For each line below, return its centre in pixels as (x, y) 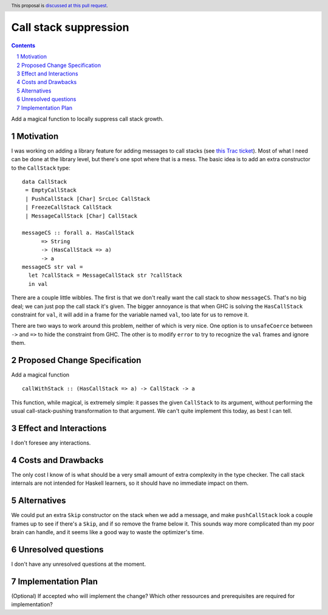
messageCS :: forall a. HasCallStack (78, 233)
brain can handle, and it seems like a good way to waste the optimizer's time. (108, 532)
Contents (23, 45)
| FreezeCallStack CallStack (69, 207)
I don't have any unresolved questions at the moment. (78, 564)
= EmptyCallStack (51, 190)
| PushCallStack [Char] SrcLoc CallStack (88, 199)
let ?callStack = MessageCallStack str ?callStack (105, 276)
